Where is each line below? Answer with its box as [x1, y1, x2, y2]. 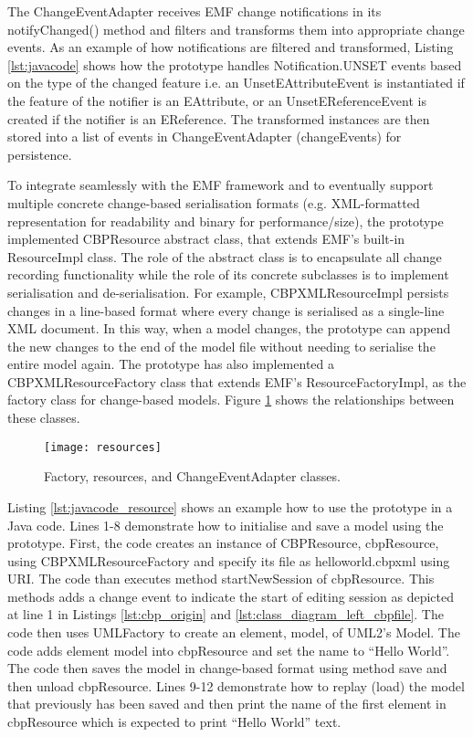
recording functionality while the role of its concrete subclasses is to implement [7, 265, 449, 284]
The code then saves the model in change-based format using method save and [7, 658, 447, 678]
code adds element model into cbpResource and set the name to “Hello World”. [7, 640, 450, 659]
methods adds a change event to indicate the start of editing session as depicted [7, 586, 454, 605]
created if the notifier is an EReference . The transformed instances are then [7, 109, 430, 128]
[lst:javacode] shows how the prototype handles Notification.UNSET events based [7, 55, 462, 74]
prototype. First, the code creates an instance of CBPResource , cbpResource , [7, 533, 439, 553]
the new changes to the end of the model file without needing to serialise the [7, 336, 436, 355]
